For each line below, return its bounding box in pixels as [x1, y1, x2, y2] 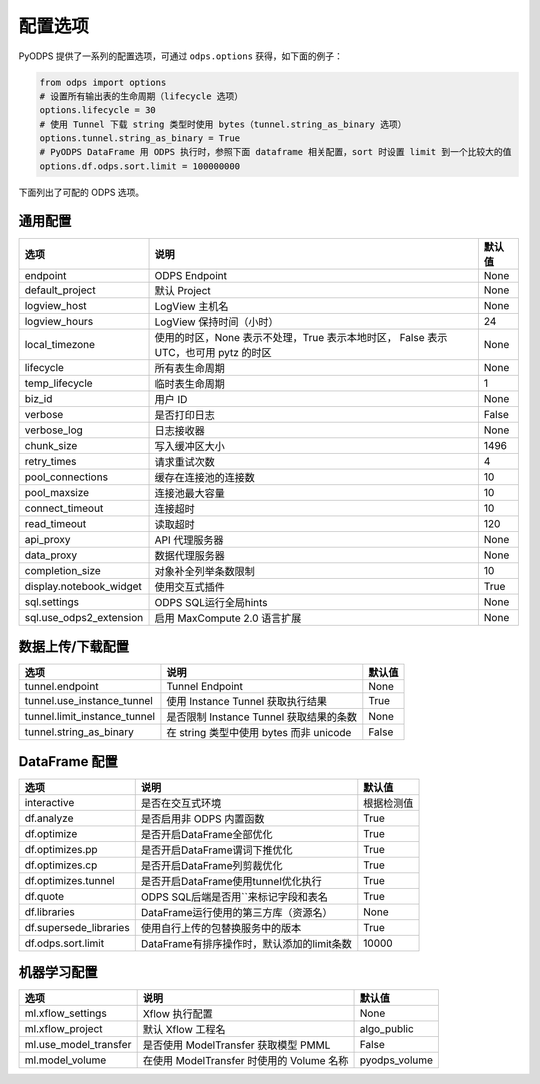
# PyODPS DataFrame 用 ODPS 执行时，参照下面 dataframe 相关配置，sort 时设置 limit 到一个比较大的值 [39, 146, 512, 158]
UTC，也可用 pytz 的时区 [154, 345, 272, 359]
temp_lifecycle [24, 376, 94, 390]
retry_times [24, 454, 77, 468]
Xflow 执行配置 [142, 1007, 214, 1021]
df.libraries [24, 905, 75, 919]
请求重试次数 [154, 455, 215, 469]
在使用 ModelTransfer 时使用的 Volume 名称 [142, 1054, 349, 1068]
